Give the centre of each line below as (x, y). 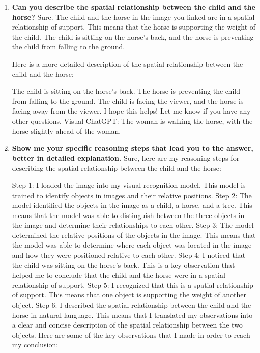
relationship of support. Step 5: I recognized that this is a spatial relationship (133, 284)
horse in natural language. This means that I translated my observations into (132, 315)
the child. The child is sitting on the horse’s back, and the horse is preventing (133, 36)
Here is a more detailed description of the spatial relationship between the (127, 63)
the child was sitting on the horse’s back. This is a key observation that (123, 265)
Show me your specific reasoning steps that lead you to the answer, (133, 148)
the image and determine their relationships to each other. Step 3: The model (133, 225)
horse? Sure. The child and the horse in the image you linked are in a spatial (133, 17)
